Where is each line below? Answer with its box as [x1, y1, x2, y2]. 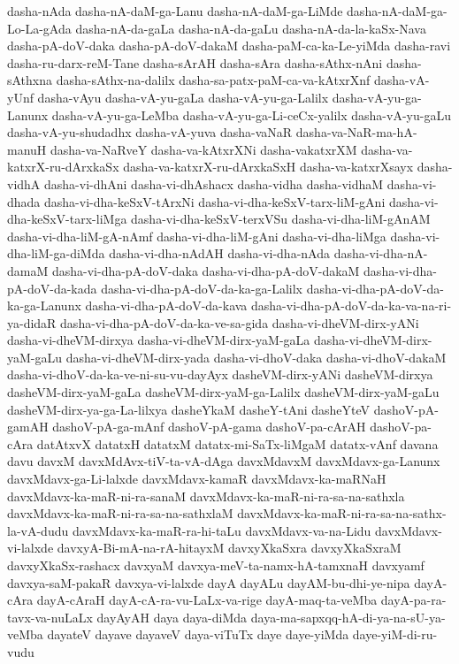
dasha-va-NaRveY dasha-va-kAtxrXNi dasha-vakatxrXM [50, 140, 357, 158]
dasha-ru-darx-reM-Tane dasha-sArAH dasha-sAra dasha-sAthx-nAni [7, 53, 383, 72]
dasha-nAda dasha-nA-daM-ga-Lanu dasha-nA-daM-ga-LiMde [7, 2, 343, 19]
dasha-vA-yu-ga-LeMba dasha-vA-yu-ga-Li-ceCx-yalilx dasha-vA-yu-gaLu [51, 105, 451, 124]
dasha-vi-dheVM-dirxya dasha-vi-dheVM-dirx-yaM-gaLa [7, 331, 310, 349]
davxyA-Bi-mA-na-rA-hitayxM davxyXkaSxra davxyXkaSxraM [57, 538, 402, 557]
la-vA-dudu [7, 521, 69, 539]
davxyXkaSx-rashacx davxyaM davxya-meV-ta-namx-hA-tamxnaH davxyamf [7, 556, 425, 574]
